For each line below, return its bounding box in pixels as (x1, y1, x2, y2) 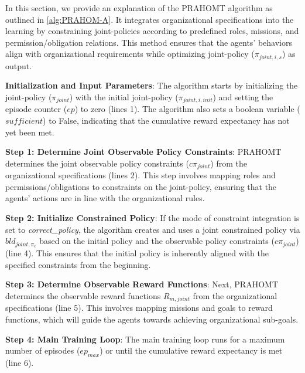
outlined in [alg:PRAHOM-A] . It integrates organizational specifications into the (5, 13, 294, 25)
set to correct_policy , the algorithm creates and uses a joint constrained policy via (5, 223, 300, 235)
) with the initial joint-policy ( (69, 91, 179, 103)
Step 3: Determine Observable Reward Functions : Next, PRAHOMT (5, 278, 278, 290)
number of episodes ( (5, 344, 80, 357)
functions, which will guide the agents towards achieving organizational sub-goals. (5, 313, 299, 325)
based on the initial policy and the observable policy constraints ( (39, 235, 275, 247)
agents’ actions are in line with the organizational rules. (5, 192, 205, 204)
